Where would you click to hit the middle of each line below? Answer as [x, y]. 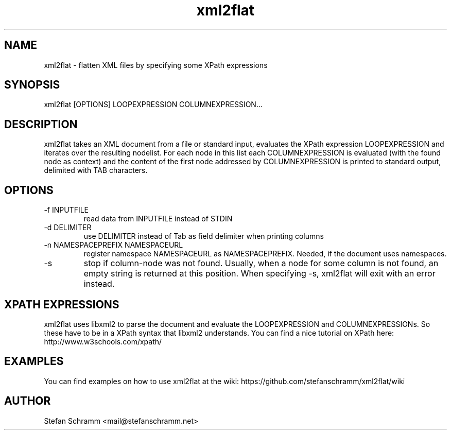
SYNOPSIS [32, 85]
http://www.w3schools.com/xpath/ [103, 341]
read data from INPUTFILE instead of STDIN [158, 219]
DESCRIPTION [41, 124]
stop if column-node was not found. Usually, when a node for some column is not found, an [261, 263]
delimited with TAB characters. [96, 170]
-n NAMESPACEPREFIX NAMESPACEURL [114, 245]
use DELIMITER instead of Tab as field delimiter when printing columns [204, 236]
